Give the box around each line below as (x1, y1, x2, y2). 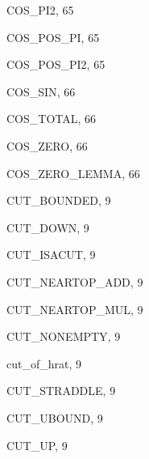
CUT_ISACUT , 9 (6, 246, 96, 263)
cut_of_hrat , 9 (6, 355, 82, 372)
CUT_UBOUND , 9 (6, 409, 103, 426)
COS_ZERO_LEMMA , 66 (6, 164, 140, 181)
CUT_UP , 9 (6, 436, 68, 453)
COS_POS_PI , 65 (6, 28, 100, 45)
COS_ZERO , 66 (6, 137, 88, 154)
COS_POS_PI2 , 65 (6, 56, 106, 73)
